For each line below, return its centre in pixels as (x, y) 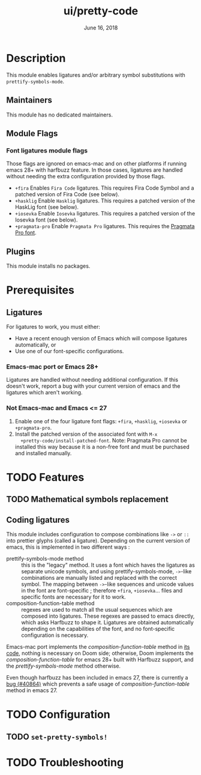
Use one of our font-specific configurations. (69, 351)
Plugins (21, 251)
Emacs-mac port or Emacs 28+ (52, 366)
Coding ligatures (38, 520)
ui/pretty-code (101, 11)
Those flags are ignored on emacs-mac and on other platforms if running (97, 164)
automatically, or (35, 345)
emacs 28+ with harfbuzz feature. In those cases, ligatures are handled (94, 170)
